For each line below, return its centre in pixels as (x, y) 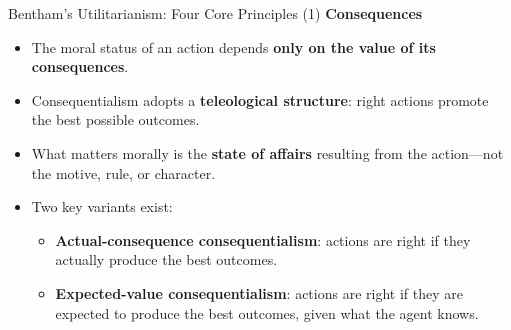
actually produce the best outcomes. (166, 259)
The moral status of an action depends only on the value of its (233, 46)
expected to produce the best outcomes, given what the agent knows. (267, 312)
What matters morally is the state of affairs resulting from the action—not (267, 152)
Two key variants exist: (102, 206)
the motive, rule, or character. (123, 172)
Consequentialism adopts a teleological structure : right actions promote (260, 99)
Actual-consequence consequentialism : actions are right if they (263, 239)
